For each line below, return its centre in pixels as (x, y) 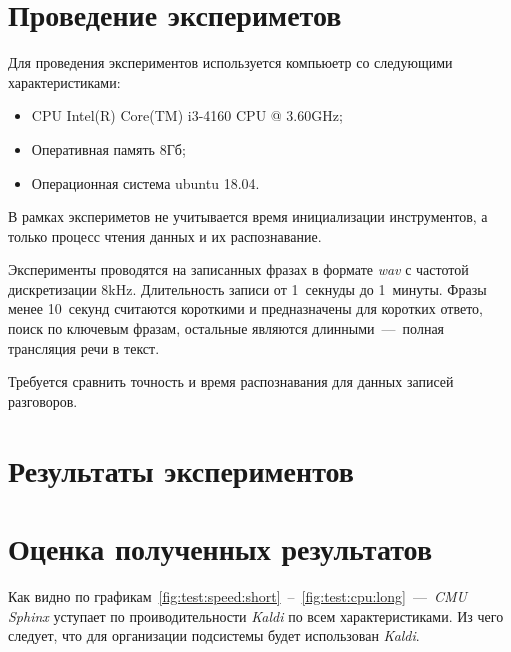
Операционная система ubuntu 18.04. (145, 182)
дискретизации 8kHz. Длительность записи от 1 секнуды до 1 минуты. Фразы (247, 288)
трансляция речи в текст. (84, 347)
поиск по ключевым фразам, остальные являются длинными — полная (226, 328)
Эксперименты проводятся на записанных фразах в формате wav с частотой (238, 269)
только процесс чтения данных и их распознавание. (165, 235)
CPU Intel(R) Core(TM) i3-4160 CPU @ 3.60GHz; (187, 115)
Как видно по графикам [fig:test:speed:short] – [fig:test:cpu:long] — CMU (237, 595)
